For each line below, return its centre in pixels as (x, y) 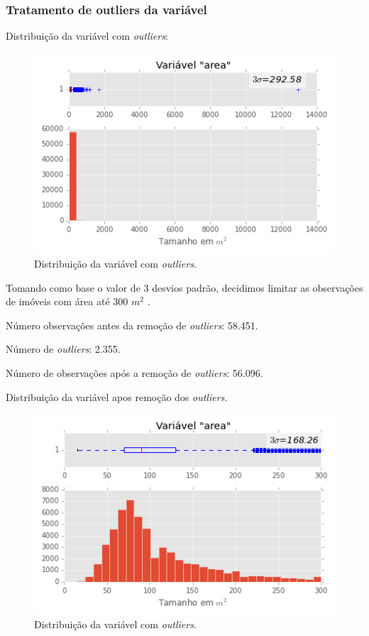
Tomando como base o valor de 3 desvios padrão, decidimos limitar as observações (184, 287)
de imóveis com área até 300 (67, 301)
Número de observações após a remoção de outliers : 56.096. (134, 373)
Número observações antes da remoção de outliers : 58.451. (132, 325)
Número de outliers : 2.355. (63, 349)
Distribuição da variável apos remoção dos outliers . (117, 396)
